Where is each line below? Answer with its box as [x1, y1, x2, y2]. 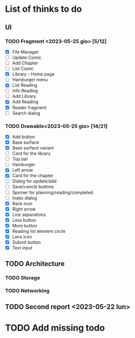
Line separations [12, 212, 46, 217]
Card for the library [12, 151, 51, 156]
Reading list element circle [12, 228, 66, 234]
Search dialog [12, 110, 41, 116]
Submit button [12, 240, 41, 246]
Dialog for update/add [12, 178, 57, 184]
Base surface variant [12, 145, 54, 151]
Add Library [12, 93, 36, 99]
